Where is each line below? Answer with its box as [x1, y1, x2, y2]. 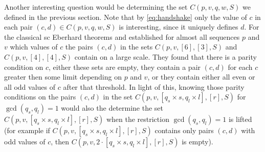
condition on [4, 61, 43, 72]
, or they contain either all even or [147, 71, 255, 82]
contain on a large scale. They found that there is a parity [74, 51, 257, 62]
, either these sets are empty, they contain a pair [48, 61, 201, 72]
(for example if [4, 125, 50, 136]
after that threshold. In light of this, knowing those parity [63, 81, 245, 92]
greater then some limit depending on [4, 71, 122, 82]
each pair [4, 21, 33, 32]
